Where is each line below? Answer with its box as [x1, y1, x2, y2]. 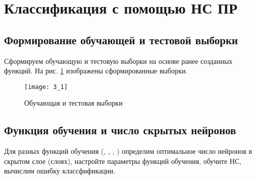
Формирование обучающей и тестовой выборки [4, 32, 238, 47]
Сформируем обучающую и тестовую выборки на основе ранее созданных [4, 55, 233, 66]
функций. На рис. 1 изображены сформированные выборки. [4, 65, 188, 76]
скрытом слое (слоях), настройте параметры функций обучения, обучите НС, [4, 155, 242, 166]
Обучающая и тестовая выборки [24, 98, 123, 108]
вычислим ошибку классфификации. [4, 165, 116, 176]
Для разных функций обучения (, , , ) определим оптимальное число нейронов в [4, 146, 252, 156]
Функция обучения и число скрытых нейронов [4, 122, 236, 138]
